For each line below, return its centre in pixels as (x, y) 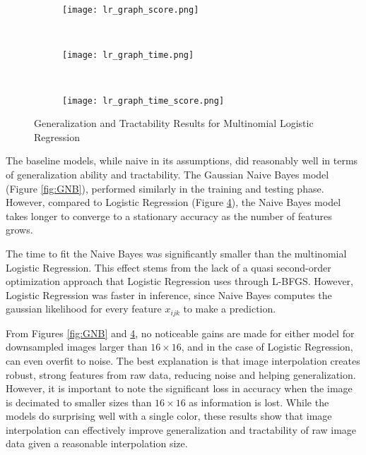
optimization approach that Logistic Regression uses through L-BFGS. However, (179, 281)
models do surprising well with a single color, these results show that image (169, 416)
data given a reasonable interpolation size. (97, 443)
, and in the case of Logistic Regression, (267, 347)
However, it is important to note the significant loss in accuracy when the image (179, 388)
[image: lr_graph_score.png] (131, 10)
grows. (19, 230)
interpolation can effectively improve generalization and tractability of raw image (181, 429)
